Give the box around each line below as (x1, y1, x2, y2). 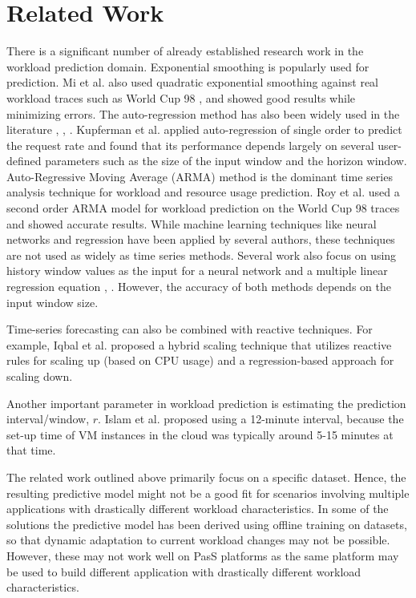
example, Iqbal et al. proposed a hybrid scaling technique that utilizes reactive (6, 336, 392, 353)
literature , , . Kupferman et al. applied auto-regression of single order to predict (6, 121, 402, 138)
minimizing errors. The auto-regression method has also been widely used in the (6, 105, 400, 122)
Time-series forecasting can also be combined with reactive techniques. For (6, 321, 373, 337)
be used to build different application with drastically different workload (6, 563, 361, 580)
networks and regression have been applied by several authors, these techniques (6, 231, 395, 248)
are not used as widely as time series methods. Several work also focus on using (6, 246, 397, 263)
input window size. (6, 293, 99, 310)
